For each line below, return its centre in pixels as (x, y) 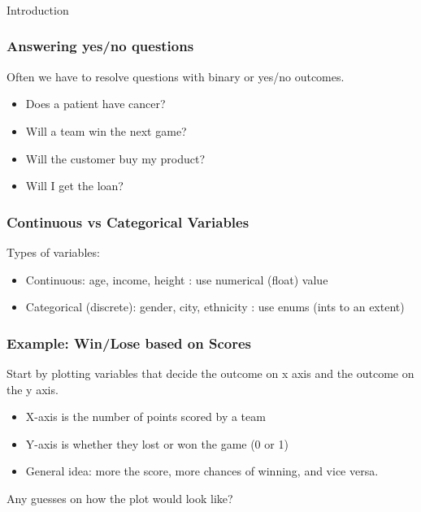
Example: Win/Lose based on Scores (129, 343)
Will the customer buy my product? (115, 158)
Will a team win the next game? (106, 130)
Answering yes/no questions (100, 46)
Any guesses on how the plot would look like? (120, 498)
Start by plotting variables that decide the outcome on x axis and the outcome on (210, 373)
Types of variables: (53, 252)
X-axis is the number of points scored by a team (145, 417)
